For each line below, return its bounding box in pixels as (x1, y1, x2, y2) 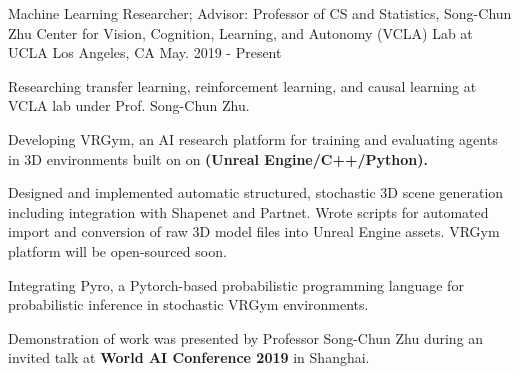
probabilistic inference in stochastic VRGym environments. (8, 294, 369, 315)
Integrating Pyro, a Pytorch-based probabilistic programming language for (8, 274, 464, 295)
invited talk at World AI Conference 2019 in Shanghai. (8, 347, 370, 368)
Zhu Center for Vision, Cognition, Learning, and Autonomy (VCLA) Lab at (8, 22, 473, 43)
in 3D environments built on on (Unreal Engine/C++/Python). (8, 148, 428, 169)
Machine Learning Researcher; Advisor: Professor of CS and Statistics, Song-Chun (8, 3, 512, 23)
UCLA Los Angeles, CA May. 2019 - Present (8, 42, 282, 63)
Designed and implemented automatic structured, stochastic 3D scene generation (8, 182, 504, 203)
